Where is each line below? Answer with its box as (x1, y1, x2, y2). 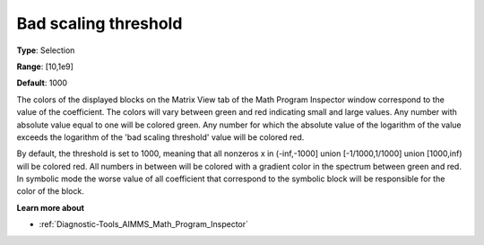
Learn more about (16, 202, 85, 213)
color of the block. (16, 186, 84, 197)
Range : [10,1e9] (16, 61, 73, 72)
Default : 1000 (16, 77, 67, 89)
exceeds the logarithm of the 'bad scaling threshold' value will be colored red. (16, 131, 305, 143)
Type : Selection (16, 45, 75, 56)
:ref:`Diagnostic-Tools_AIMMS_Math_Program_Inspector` (39, 219, 249, 230)
